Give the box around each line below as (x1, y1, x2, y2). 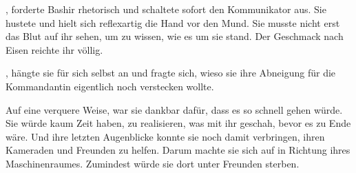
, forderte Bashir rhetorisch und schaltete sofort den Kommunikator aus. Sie (6, 2, 326, 16)
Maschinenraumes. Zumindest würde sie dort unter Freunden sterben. (6, 156, 300, 170)
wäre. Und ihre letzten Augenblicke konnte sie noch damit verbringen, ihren (6, 129, 325, 143)
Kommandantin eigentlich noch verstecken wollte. (6, 79, 214, 93)
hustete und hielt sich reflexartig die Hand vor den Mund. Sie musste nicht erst (6, 15, 340, 30)
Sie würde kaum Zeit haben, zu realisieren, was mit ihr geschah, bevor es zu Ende (6, 116, 351, 130)
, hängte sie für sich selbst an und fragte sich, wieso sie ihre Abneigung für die (6, 65, 336, 80)
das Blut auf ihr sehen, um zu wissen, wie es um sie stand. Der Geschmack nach (6, 29, 344, 43)
